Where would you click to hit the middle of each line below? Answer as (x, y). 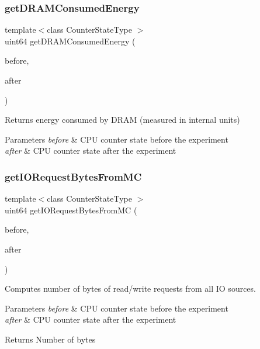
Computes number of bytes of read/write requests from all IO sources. (130, 288)
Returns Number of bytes (50, 339)
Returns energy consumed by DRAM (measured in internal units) (122, 120)
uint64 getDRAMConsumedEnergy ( (70, 41)
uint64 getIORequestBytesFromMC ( (71, 210)
